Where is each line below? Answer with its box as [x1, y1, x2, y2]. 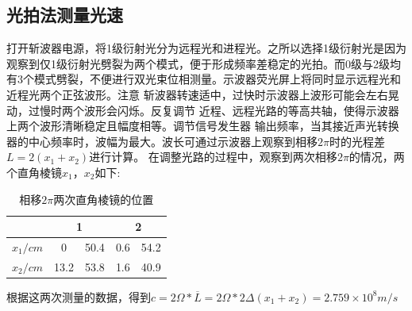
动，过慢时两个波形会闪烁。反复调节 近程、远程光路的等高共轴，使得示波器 [6, 102, 399, 118]
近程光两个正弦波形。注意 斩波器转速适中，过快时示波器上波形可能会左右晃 [6, 86, 399, 102]
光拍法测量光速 [6, 2, 123, 27]
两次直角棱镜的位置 [53, 190, 154, 207]
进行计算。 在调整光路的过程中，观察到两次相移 [89, 148, 337, 165]
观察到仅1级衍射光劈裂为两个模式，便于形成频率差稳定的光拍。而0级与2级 [6, 55, 390, 71]
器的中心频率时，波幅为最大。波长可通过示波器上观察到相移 [6, 132, 318, 149]
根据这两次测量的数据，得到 [6, 288, 151, 305]
